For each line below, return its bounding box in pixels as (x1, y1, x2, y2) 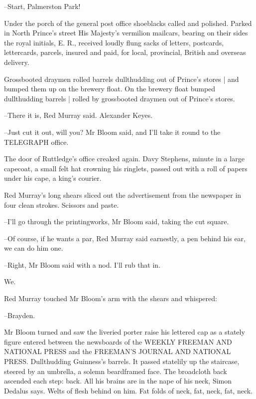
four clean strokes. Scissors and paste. (4, 199, 119, 210)
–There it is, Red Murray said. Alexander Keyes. (4, 110, 153, 120)
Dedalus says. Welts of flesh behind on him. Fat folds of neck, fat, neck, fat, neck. (4, 385, 253, 396)
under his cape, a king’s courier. (4, 173, 102, 183)
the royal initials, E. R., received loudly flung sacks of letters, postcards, (4, 37, 224, 47)
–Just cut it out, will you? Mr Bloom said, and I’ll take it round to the (4, 126, 221, 137)
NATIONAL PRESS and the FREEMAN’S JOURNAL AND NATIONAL (4, 346, 231, 357)
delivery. (4, 56, 29, 67)
